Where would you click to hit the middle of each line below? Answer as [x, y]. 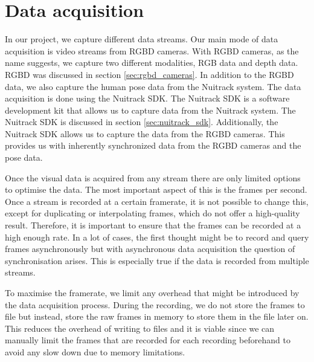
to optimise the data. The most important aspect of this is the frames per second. [156, 189]
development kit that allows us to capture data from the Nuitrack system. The [150, 110]
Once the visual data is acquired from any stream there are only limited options [153, 177]
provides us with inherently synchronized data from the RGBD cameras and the [153, 145]
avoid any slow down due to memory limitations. [95, 351]
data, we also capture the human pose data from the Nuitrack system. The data [153, 86]
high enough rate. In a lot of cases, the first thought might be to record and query [157, 237]
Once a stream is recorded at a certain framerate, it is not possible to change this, [157, 201]
